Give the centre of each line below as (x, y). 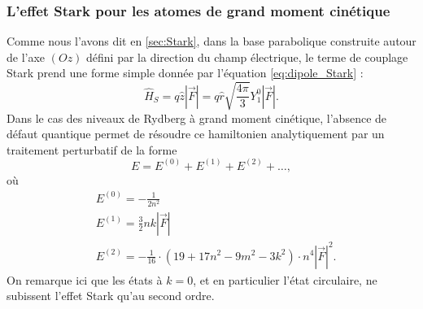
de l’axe (26, 57)
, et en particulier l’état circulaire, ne (285, 279)
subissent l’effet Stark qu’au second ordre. (111, 296)
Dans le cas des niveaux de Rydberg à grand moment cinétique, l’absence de (197, 118)
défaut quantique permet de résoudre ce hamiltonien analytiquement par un (196, 134)
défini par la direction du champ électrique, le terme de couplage (247, 57)
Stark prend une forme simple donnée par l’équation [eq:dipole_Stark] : (185, 73)
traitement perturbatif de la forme (92, 149)
